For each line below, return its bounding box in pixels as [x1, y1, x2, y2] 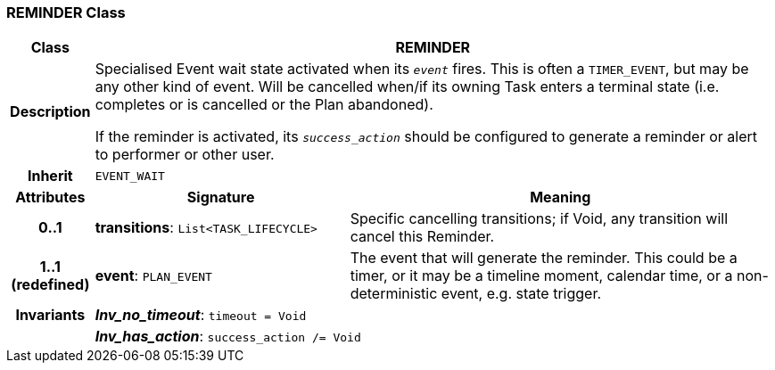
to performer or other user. [95, 145, 275, 164]
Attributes [15, 188, 86, 207]
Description [10, 103, 91, 121]
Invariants [15, 306, 86, 325]
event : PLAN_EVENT [95, 267, 212, 285]
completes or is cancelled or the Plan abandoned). [95, 95, 433, 114]
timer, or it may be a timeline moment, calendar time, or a [350, 267, 733, 285]
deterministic [350, 284, 438, 303]
